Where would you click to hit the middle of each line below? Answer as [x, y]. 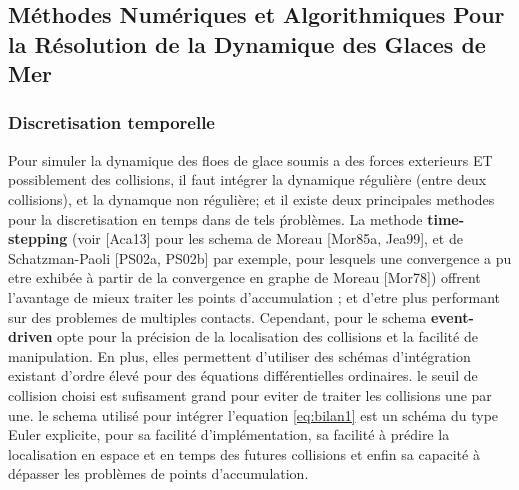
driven [30, 336]
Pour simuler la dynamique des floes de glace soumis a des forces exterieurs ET [250, 159]
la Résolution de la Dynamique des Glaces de [247, 43]
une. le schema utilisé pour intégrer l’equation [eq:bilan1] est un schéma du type [253, 414]
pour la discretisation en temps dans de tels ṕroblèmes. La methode [215, 218]
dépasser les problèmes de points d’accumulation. [158, 473]
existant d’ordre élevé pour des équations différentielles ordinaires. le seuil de [243, 375]
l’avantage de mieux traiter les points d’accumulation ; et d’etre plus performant [254, 296]
